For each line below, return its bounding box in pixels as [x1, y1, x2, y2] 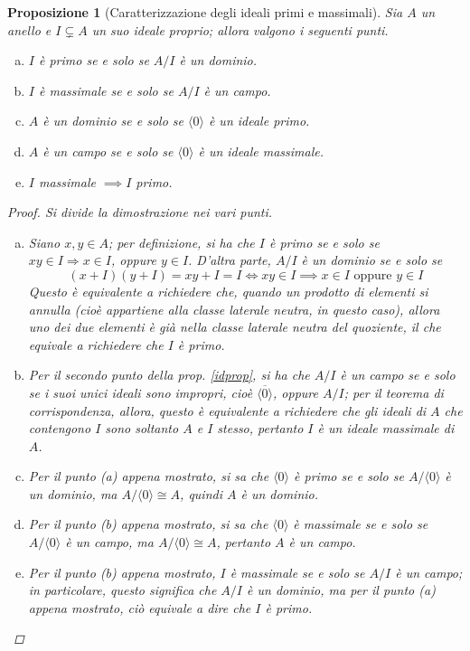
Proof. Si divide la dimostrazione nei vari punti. [7, 203, 273, 222]
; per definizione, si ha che [108, 232, 255, 251]
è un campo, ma [65, 533, 154, 552]
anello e [7, 20, 52, 39]
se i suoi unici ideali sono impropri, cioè [28, 382, 253, 401]
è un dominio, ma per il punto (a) [247, 580, 436, 599]
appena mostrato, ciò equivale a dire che [28, 598, 251, 617]
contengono [28, 419, 91, 438]
